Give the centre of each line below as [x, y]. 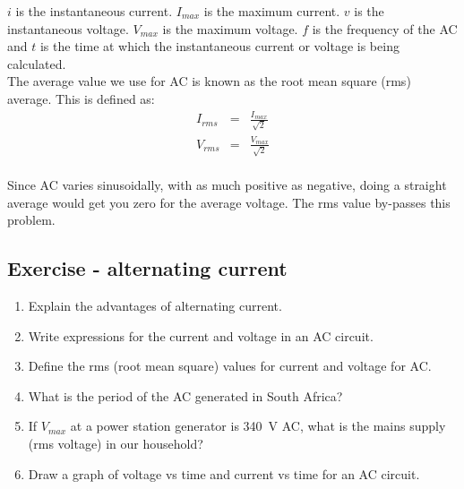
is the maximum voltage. [230, 28]
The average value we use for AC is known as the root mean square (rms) [209, 81]
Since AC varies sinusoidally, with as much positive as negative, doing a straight [227, 185]
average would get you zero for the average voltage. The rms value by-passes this [229, 202]
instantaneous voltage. [68, 28]
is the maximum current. [272, 11]
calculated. [37, 63]
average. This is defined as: [81, 98]
